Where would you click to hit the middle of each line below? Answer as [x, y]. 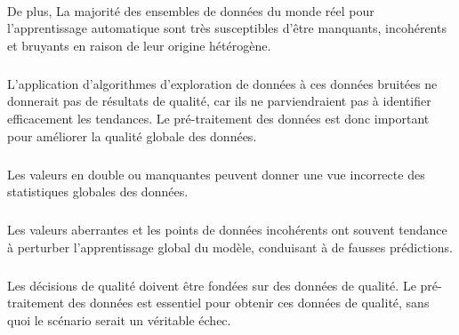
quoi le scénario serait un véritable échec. [119, 319]
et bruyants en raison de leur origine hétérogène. [139, 45]
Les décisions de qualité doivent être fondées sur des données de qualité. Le [212, 285]
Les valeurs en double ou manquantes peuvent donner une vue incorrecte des [216, 174]
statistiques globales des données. [98, 191]
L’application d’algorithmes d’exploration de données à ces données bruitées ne [222, 83]
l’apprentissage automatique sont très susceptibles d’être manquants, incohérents [227, 28]
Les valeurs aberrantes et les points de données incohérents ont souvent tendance [227, 230]
